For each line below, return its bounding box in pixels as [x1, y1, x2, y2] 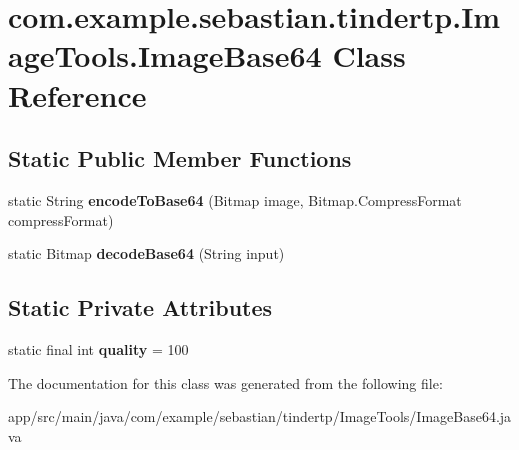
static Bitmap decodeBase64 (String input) [8, 243, 285, 264]
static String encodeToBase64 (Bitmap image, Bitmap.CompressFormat [8, 189, 462, 210]
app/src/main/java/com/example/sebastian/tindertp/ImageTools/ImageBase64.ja [8, 406, 512, 427]
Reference [8, 74, 147, 115]
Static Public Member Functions [8, 143, 352, 174]
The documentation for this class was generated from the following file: [8, 372, 443, 393]
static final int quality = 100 [8, 338, 189, 359]
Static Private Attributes [8, 292, 273, 323]
